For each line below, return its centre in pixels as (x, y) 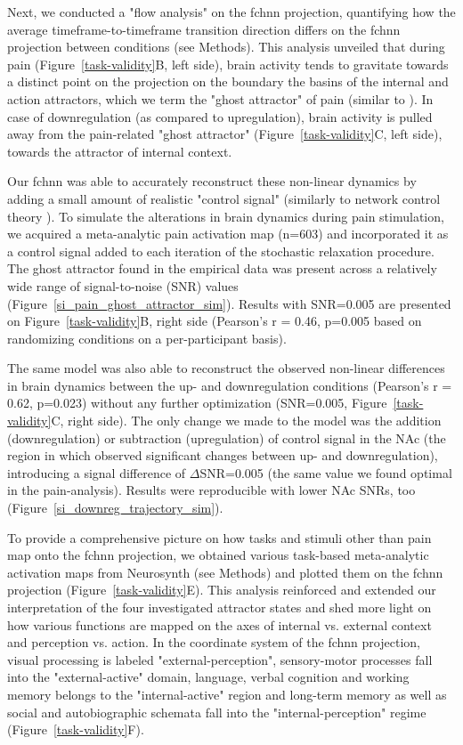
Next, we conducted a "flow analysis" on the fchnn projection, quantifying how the (231, 12)
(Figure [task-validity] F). (76, 729)
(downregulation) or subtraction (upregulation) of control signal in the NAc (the (227, 437)
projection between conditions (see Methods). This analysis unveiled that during (226, 47)
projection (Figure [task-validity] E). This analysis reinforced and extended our (222, 590)
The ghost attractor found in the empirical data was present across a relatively (222, 268)
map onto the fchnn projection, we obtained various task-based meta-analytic (218, 555)
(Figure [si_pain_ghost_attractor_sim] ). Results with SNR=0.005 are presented (229, 303)
